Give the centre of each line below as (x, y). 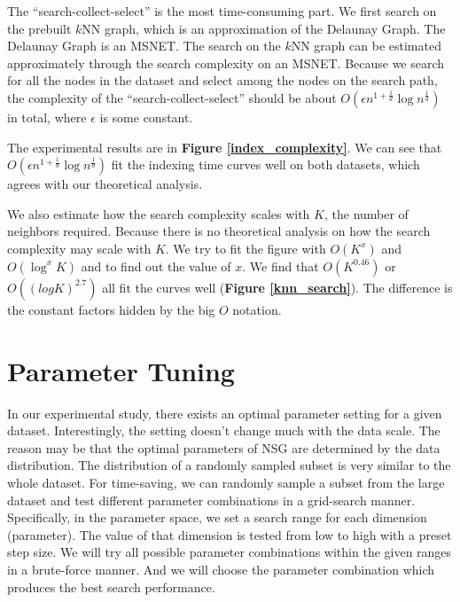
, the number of (366, 213)
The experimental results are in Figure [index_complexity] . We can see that (225, 147)
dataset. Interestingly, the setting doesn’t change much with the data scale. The (224, 430)
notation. (257, 309)
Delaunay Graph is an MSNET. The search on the (144, 46)
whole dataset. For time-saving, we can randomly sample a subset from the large (226, 483)
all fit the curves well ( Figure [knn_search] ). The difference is (277, 287)
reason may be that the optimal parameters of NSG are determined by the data (224, 447)
